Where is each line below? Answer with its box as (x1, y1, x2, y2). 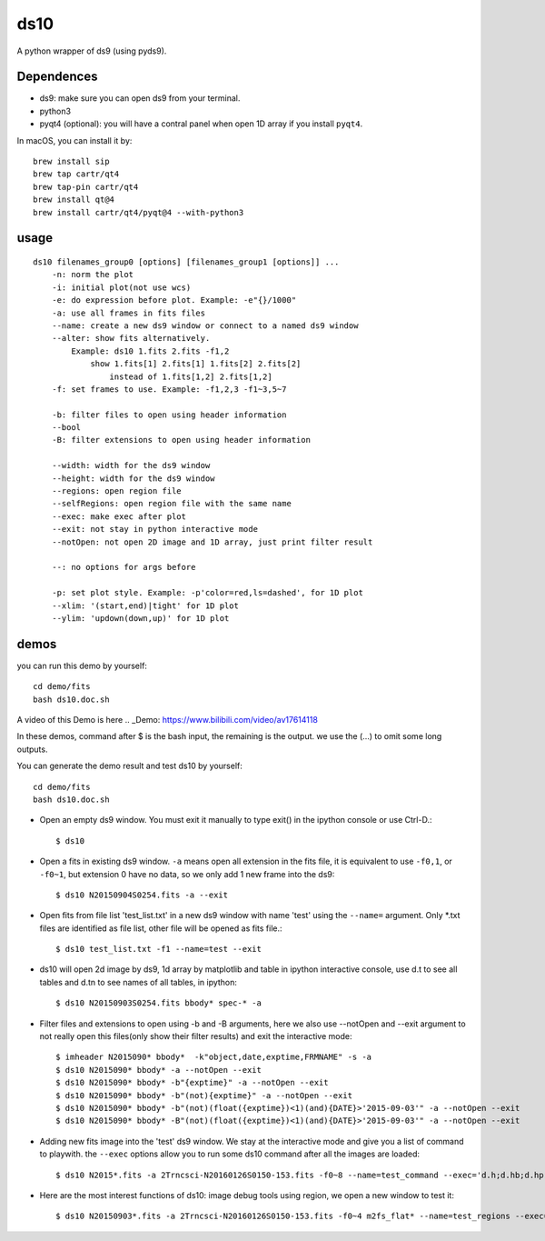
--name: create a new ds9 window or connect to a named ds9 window (51, 320, 359, 331)
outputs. (16, 744, 48, 755)
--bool (51, 423, 82, 433)
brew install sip (33, 156, 110, 167)
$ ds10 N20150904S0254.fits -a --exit (55, 889, 229, 900)
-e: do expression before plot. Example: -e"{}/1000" (51, 295, 297, 305)
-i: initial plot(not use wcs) (51, 282, 192, 293)
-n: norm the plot (51, 269, 134, 280)
